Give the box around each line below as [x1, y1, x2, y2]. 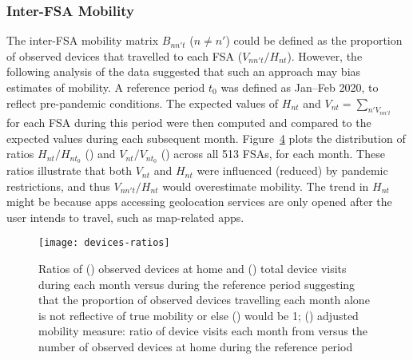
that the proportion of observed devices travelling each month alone [38, 291, 370, 308]
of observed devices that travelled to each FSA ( [6, 47, 243, 64]
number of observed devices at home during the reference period [38, 338, 353, 355]
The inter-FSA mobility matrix [6, 32, 159, 49]
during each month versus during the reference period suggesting [38, 275, 355, 292]
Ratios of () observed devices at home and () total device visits [38, 260, 347, 277]
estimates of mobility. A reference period [6, 79, 205, 95]
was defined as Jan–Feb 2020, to [220, 79, 379, 95]
